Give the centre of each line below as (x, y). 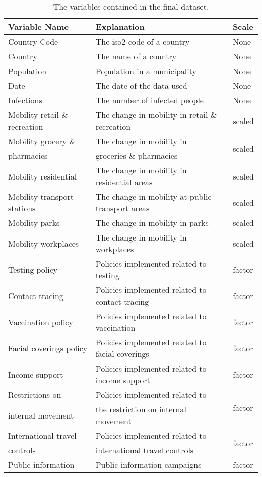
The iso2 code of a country (143, 42)
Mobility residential (43, 176)
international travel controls (145, 450)
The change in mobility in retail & (156, 115)
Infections (25, 100)
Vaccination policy (41, 322)
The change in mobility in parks (152, 223)
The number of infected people (149, 100)
